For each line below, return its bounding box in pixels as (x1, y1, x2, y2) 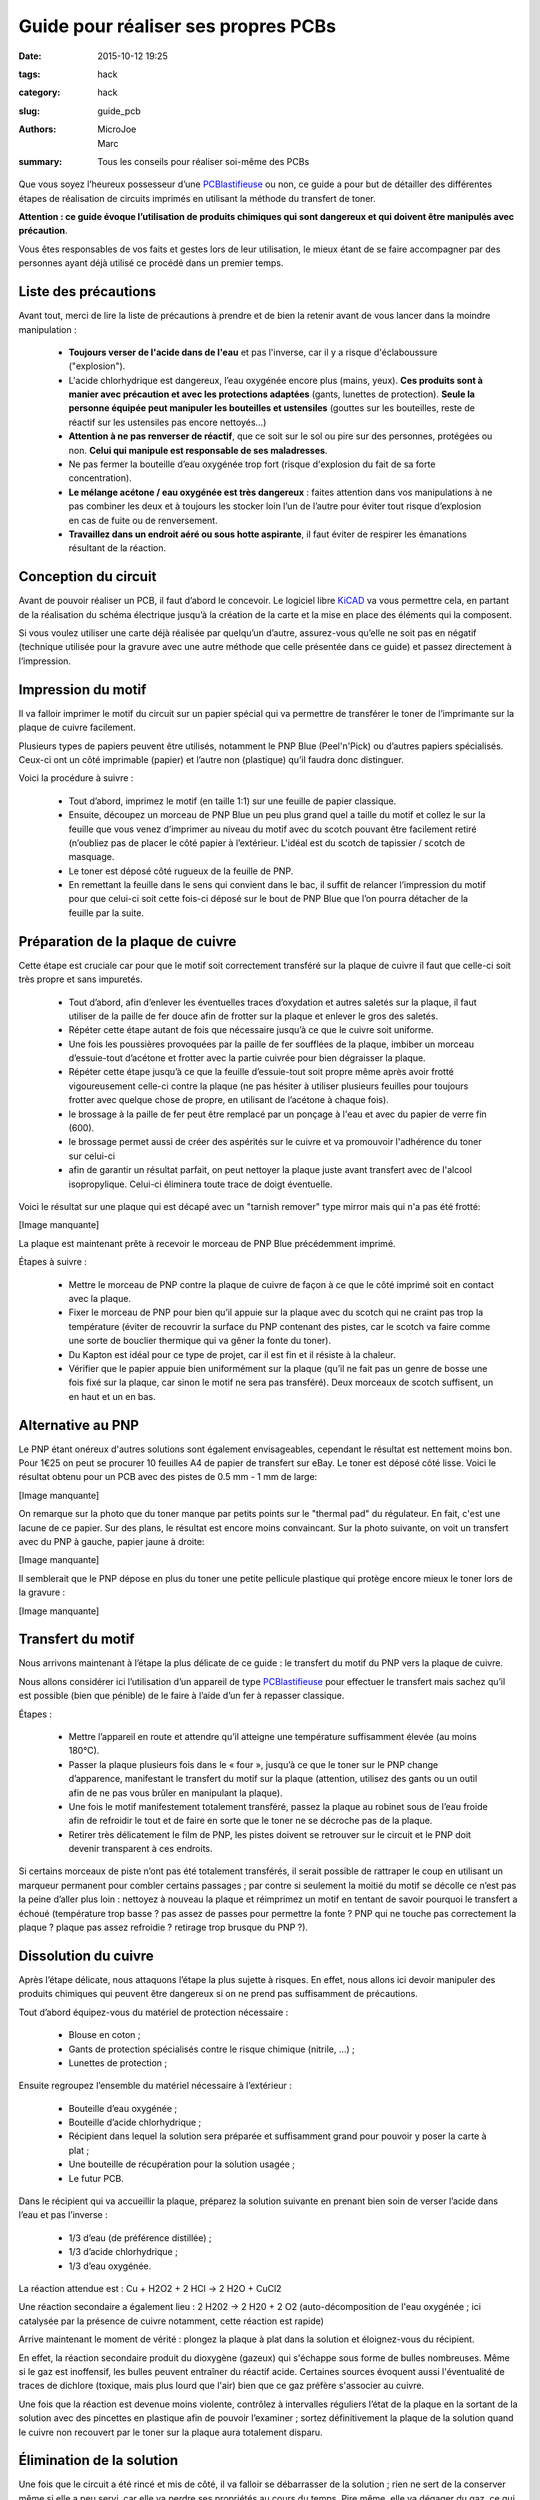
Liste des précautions (18, 283, 157, 300)
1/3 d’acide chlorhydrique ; (68, 2246, 179, 2258)
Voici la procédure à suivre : (18, 772, 134, 784)
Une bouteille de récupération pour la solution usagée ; (68, 2158, 295, 2170)
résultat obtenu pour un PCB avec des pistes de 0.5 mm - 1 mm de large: (18, 1471, 318, 1483)
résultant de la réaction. (68, 542, 167, 554)
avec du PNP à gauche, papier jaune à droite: (18, 1535, 205, 1547)
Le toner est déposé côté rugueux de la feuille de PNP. (68, 865, 294, 877)
